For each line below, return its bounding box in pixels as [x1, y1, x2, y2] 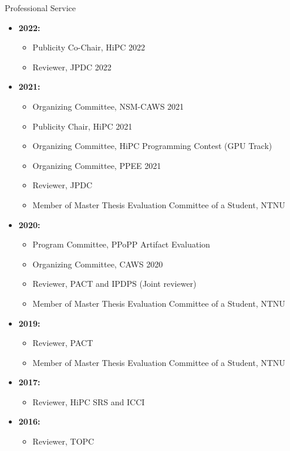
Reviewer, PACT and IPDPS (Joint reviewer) [32, 277, 197, 290]
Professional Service [5, 2, 76, 13]
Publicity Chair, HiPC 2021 [32, 120, 133, 132]
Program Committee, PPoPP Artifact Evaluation [32, 238, 210, 250]
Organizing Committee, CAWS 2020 [32, 257, 163, 270]
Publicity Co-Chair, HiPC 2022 [32, 41, 145, 53]
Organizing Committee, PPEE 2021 [32, 159, 161, 171]
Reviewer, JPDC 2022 [32, 60, 112, 73]
